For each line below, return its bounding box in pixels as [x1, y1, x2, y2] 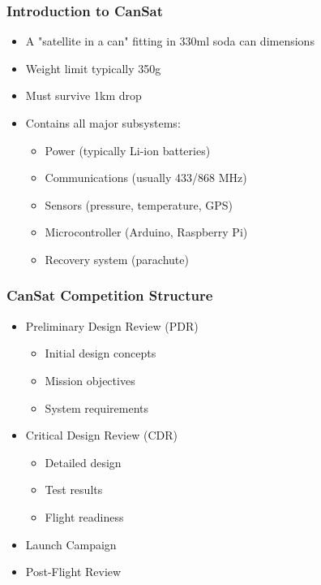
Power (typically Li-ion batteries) [45, 141, 211, 158]
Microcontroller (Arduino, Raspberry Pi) [45, 223, 248, 240]
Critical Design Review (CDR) [25, 427, 178, 444]
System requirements [45, 399, 148, 416]
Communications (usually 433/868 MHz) [45, 169, 247, 186]
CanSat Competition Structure [6, 285, 213, 305]
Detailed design [45, 453, 122, 470]
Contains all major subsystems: [25, 115, 181, 131]
